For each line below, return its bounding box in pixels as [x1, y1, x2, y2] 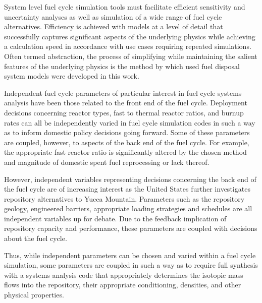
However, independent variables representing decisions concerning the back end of [4, 173, 256, 184]
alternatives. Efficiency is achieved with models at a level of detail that [4, 21, 223, 32]
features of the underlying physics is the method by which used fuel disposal [4, 60, 240, 71]
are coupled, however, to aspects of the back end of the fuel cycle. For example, [4, 137, 249, 147]
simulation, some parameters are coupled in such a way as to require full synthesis [4, 260, 258, 270]
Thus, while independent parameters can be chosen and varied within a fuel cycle [4, 250, 256, 260]
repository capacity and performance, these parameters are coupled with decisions [4, 223, 257, 233]
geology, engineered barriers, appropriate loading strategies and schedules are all [4, 203, 252, 214]
